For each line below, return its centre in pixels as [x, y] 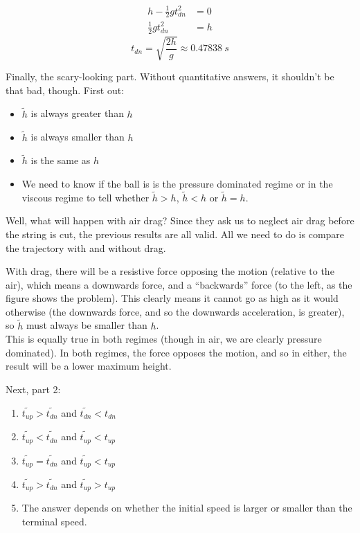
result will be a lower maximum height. [89, 366]
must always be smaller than [87, 325]
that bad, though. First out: [65, 90]
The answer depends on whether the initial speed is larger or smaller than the [187, 508]
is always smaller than [78, 137]
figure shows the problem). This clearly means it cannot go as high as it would [172, 298]
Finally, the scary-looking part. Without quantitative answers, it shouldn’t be [170, 76]
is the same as [61, 160]
